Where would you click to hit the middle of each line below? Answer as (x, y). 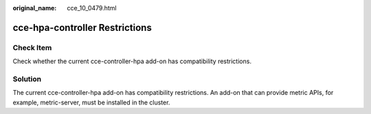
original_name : (35, 8)
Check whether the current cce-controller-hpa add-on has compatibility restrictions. (132, 61)
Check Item (32, 47)
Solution (27, 79)
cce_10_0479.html (92, 8)
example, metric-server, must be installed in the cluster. (91, 102)
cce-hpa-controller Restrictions (82, 27)
